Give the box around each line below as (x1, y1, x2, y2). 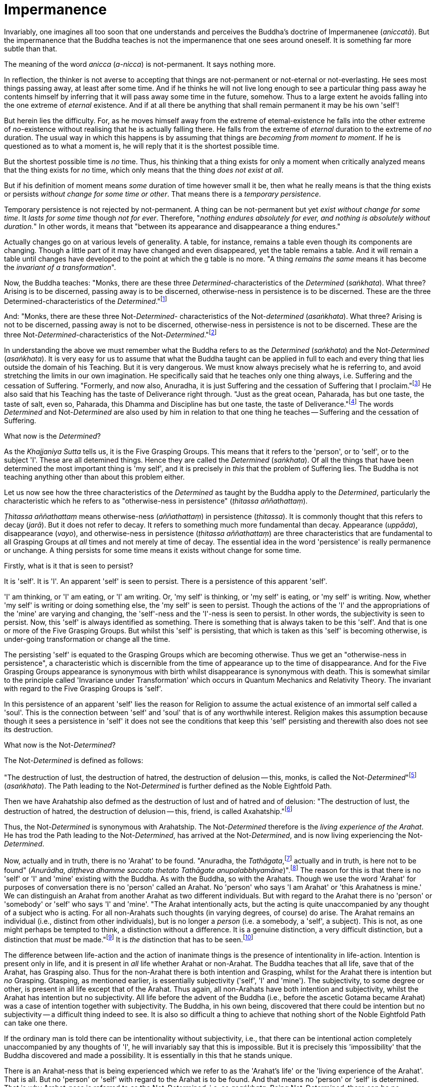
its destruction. (4, 725, 53, 734)
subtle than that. (4, 44, 57, 53)
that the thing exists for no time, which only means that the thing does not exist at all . (4, 165, 284, 174)
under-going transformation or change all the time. (4, 635, 170, 644)
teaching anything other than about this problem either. (4, 473, 185, 482)
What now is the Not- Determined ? (4, 741, 116, 750)
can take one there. (4, 1018, 68, 1027)
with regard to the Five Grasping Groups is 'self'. (4, 684, 163, 693)
